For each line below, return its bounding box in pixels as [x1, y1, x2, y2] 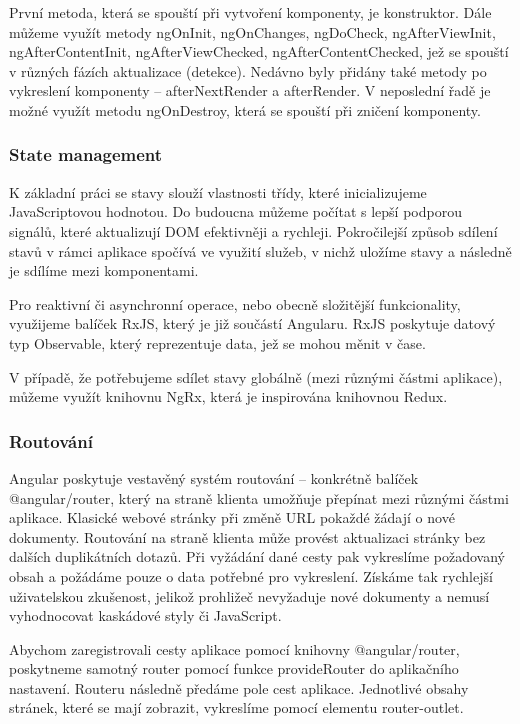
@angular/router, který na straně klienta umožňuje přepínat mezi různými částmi [9, 487, 509, 508]
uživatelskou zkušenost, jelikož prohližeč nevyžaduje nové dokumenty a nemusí [9, 585, 490, 606]
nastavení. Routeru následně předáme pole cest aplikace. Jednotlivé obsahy [9, 677, 469, 698]
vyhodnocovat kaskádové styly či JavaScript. [9, 605, 282, 626]
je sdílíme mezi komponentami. [9, 260, 199, 281]
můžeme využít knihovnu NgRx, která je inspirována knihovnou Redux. [9, 386, 448, 407]
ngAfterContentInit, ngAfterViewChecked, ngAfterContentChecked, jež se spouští [9, 41, 509, 62]
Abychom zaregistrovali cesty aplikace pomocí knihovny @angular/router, [9, 638, 460, 659]
